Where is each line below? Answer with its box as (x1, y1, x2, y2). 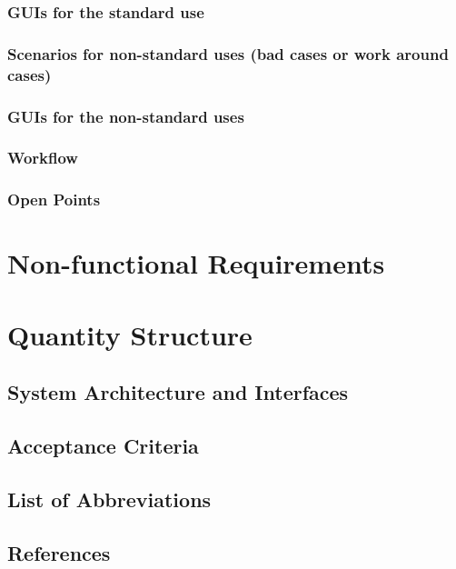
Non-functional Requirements (7, 245, 385, 282)
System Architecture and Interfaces (7, 378, 349, 406)
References (7, 538, 111, 566)
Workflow (7, 146, 78, 169)
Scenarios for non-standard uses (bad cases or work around (7, 42, 449, 65)
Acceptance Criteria (7, 432, 199, 460)
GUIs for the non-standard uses (7, 105, 244, 127)
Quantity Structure (7, 315, 253, 353)
